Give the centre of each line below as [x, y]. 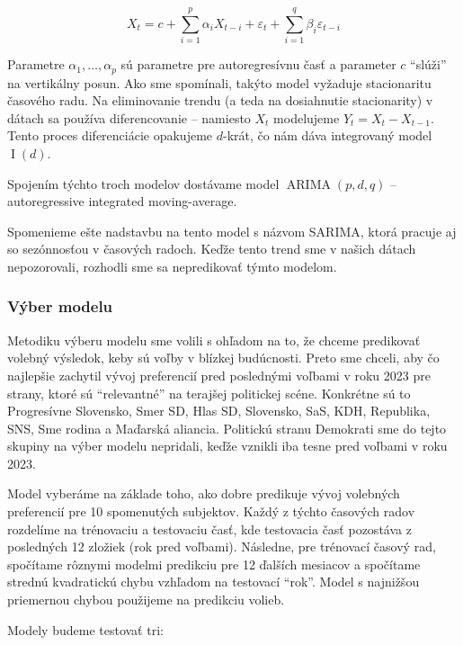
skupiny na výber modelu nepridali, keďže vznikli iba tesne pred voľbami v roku [227, 446]
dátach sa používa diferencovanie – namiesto [129, 117]
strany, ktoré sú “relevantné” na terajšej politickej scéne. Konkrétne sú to [209, 393]
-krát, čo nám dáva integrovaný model [327, 135]
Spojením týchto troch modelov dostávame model [143, 183]
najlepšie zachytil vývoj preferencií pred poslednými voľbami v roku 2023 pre [219, 375]
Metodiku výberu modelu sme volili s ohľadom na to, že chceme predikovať [214, 340]
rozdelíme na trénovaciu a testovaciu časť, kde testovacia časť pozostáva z [209, 529]
